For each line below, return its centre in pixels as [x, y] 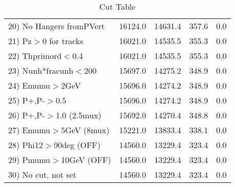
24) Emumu [29, 85]
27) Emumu [29, 130]
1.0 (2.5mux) [78, 115]
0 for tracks [63, 41]
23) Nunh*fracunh [41, 70]
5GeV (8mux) [85, 130]
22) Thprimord [35, 56]
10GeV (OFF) [86, 160]
